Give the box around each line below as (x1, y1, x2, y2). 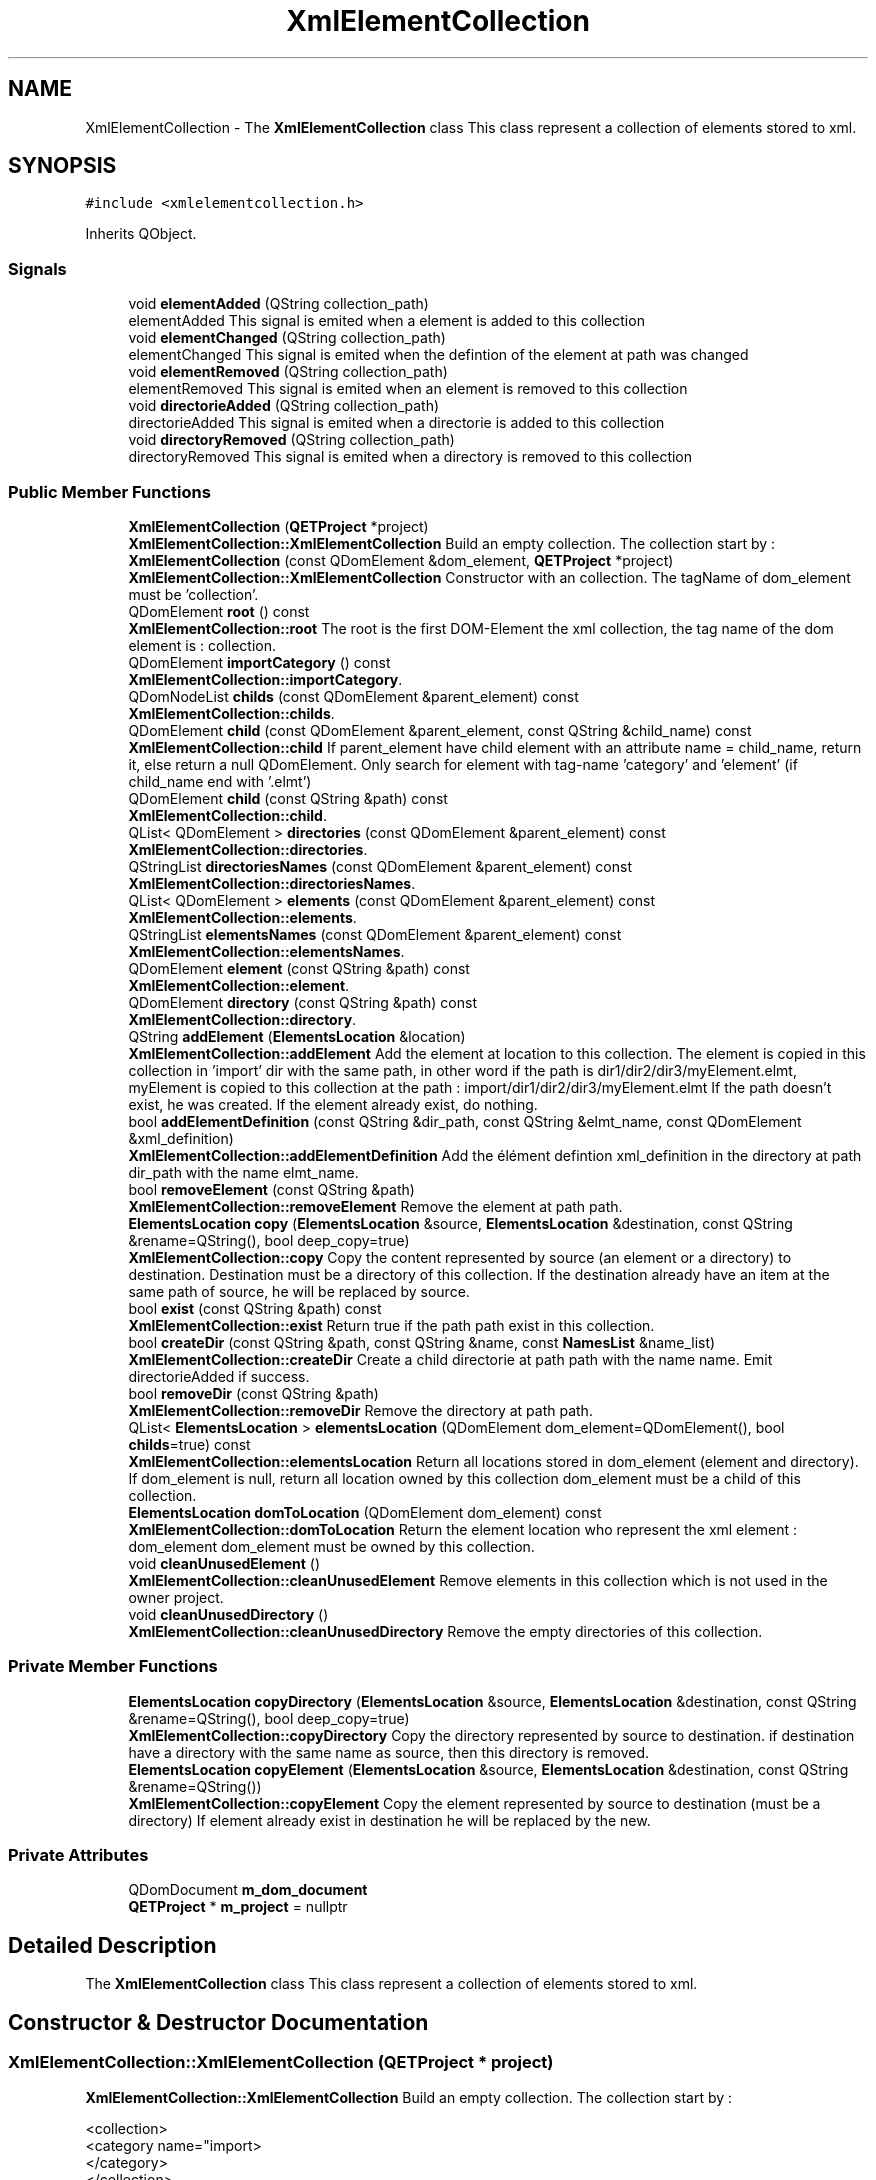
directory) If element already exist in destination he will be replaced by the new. (128, 1811, 651, 1829)
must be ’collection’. (128, 585, 259, 603)
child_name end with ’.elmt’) (128, 772, 312, 790)
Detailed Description (8, 1932, 217, 1958)
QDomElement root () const (128, 602, 310, 620)
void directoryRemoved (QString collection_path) (128, 431, 455, 449)
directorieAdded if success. (128, 1367, 310, 1385)
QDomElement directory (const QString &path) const (128, 993, 477, 1011)
